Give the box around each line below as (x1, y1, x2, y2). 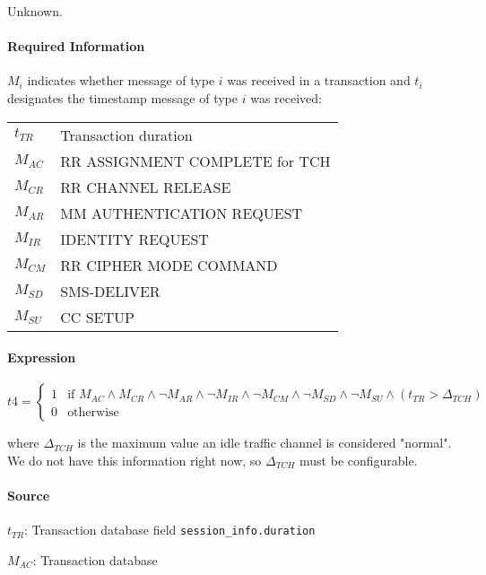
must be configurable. (299, 450, 418, 469)
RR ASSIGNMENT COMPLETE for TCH (60, 150, 331, 171)
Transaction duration (60, 124, 193, 145)
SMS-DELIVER (60, 280, 161, 301)
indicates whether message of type (27, 71, 215, 90)
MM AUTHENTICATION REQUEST (60, 202, 303, 223)
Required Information (7, 37, 145, 56)
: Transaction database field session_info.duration (24, 520, 316, 539)
